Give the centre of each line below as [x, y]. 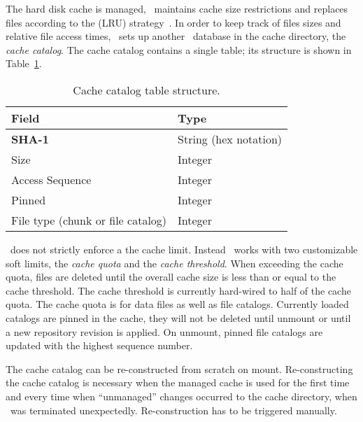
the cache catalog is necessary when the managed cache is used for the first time [178, 382]
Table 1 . [24, 63]
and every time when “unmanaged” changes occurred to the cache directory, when [181, 396]
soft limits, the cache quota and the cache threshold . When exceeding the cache [175, 263]
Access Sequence [51, 179]
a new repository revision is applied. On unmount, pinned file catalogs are [164, 331]
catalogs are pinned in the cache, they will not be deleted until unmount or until [178, 317]
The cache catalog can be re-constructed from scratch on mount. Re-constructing [179, 368]
